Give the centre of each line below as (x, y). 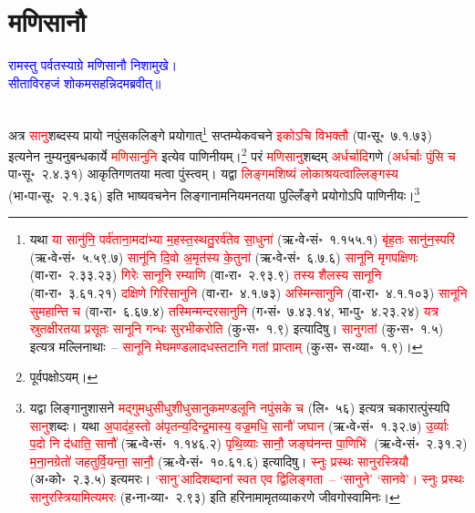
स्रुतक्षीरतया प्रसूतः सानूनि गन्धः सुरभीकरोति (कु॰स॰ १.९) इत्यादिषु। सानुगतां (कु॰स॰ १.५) (237, 328)
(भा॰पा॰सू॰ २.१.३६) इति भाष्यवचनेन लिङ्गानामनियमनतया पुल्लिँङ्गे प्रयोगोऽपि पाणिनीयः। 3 (214, 194)
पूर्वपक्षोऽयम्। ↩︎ (64, 377)
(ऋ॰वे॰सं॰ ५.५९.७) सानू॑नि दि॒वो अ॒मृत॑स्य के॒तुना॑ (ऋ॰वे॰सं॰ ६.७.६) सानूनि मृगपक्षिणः (224, 256)
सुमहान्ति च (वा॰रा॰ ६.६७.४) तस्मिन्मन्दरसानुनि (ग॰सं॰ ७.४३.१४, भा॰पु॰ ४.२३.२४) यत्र (234, 310)
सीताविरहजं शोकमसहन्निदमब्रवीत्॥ (85, 82)
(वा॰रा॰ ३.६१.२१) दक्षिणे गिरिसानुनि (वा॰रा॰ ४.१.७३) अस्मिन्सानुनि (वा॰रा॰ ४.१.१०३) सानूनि (248, 293)
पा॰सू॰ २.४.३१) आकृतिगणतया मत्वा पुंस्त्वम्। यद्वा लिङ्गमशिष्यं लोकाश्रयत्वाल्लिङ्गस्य (203, 174)
